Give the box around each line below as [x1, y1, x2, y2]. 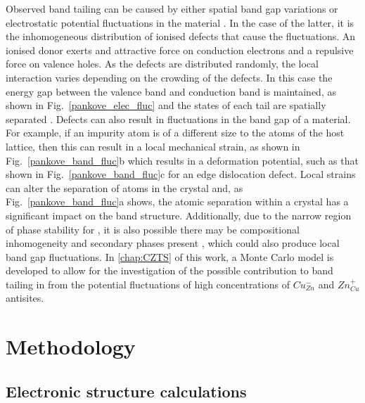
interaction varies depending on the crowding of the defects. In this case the [6, 70, 333, 84]
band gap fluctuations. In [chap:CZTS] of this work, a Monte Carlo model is [6, 249, 334, 264]
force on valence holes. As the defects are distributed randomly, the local [6, 56, 319, 71]
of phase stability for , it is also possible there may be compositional [6, 222, 300, 236]
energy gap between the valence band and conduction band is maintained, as [6, 84, 336, 98]
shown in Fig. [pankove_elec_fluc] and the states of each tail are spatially [6, 98, 326, 113]
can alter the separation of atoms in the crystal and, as [6, 180, 243, 195]
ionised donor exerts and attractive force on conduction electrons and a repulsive [6, 42, 354, 57]
